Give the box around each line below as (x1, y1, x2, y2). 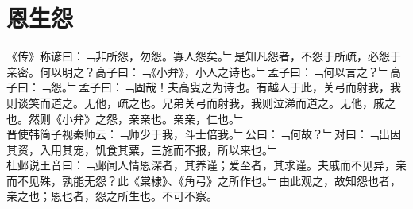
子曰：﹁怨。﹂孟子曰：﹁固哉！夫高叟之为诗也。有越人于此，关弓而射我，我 (6, 79, 401, 95)
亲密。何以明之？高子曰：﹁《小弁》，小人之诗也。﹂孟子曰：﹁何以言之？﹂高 (6, 63, 401, 79)
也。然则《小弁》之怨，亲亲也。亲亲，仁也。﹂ (6, 110, 245, 126)
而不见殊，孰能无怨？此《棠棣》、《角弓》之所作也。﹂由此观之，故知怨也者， (6, 172, 401, 188)
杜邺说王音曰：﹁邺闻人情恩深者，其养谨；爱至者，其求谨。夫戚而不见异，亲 (6, 157, 407, 173)
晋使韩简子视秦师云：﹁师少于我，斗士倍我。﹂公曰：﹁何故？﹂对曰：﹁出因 (6, 126, 401, 142)
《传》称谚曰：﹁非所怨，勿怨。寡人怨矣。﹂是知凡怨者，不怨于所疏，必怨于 (6, 48, 401, 64)
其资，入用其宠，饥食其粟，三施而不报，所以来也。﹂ (6, 141, 279, 157)
